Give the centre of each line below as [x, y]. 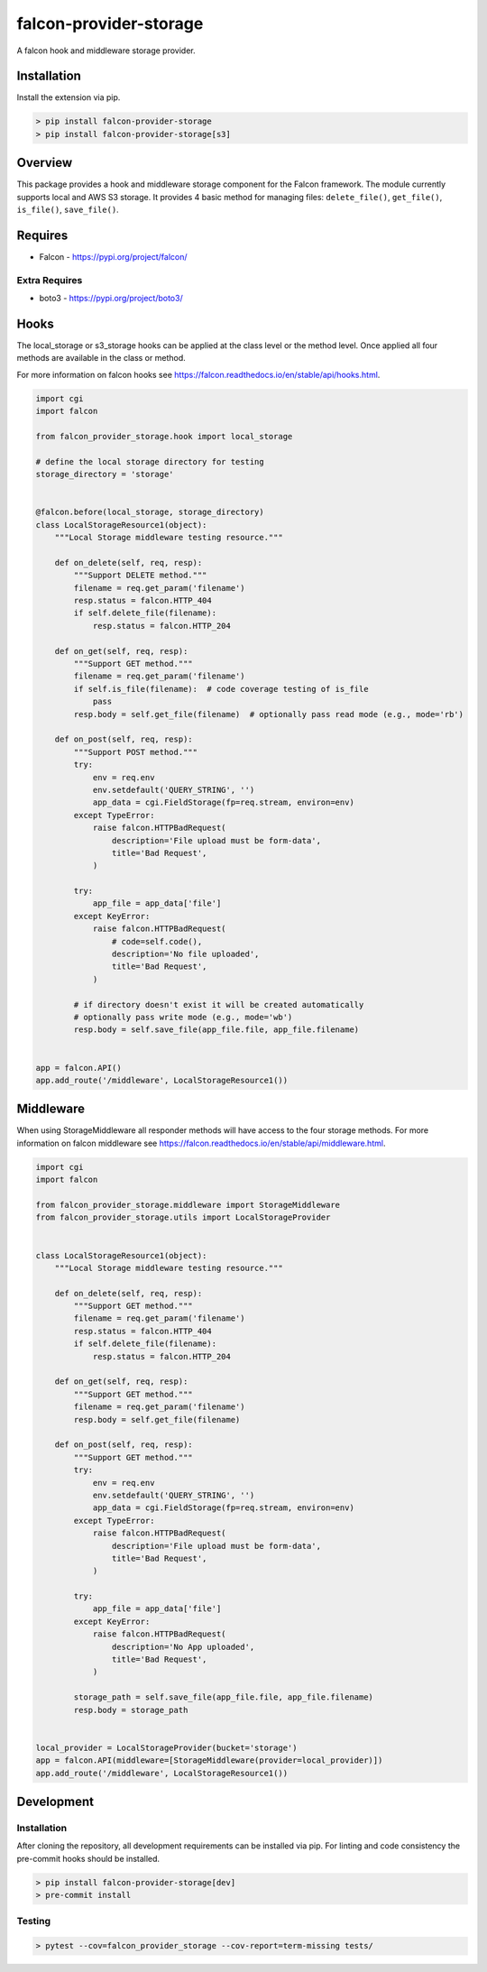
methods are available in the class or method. [101, 358]
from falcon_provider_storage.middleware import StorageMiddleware [188, 1205]
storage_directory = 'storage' [105, 475]
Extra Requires [50, 280]
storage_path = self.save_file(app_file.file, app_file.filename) [224, 1697]
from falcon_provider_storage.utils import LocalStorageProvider [183, 1217]
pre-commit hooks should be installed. [88, 1858]
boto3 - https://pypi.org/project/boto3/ [111, 299]
